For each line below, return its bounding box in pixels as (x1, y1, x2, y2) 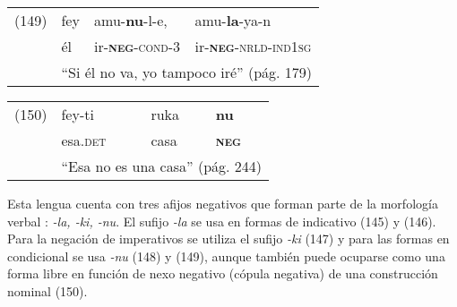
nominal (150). (7, 281, 88, 300)
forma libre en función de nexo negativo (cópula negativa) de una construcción (7, 264, 438, 283)
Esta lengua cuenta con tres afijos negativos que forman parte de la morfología (7, 194, 438, 212)
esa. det (61, 130, 107, 150)
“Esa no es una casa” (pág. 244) (61, 156, 263, 176)
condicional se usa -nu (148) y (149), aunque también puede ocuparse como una (7, 246, 445, 265)
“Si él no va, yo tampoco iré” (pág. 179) (61, 62, 313, 82)
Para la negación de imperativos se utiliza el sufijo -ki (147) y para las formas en (7, 229, 450, 248)
